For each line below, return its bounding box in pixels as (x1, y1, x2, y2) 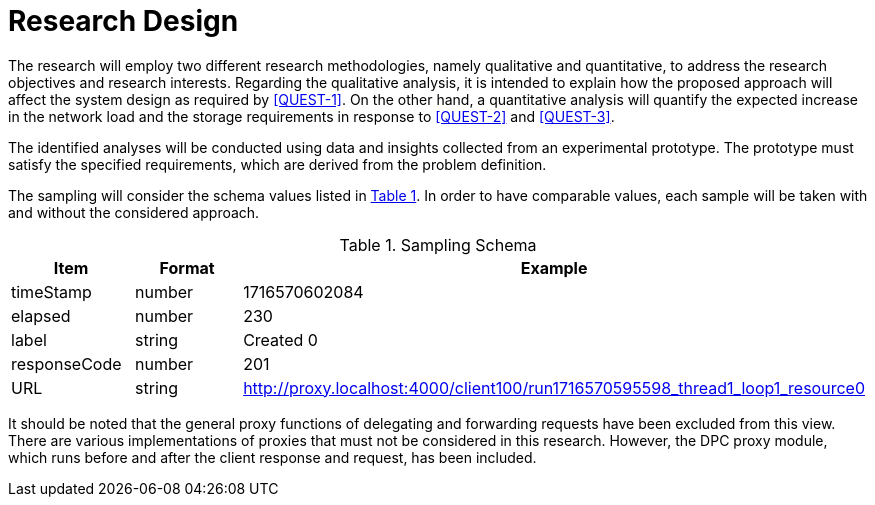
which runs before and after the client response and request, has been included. (8, 448, 537, 466)
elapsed (11, 305, 71, 326)
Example (520, 257, 588, 278)
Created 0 (243, 329, 318, 350)
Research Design (8, 4, 239, 38)
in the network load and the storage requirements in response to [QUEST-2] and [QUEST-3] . (8, 107, 615, 125)
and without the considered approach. (8, 203, 260, 221)
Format (159, 257, 215, 278)
